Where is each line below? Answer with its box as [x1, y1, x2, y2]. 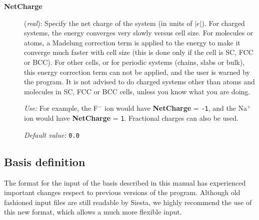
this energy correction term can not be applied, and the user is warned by [24, 66, 250, 77]
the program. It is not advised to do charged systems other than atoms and [24, 76, 255, 87]
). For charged [201, 17, 245, 28]
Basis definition [4, 154, 85, 169]
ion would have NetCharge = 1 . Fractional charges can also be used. [24, 113, 238, 123]
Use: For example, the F [24, 103, 98, 113]
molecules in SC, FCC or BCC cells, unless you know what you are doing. [24, 86, 250, 96]
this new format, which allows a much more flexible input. [4, 207, 182, 217]
